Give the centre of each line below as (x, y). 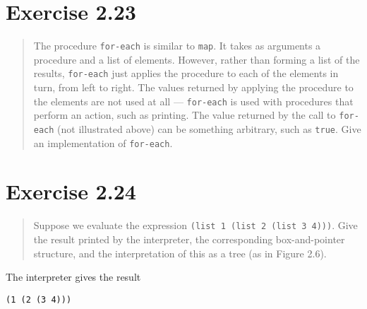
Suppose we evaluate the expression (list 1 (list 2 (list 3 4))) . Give (195, 225)
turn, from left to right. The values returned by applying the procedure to (193, 87)
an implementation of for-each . (103, 142)
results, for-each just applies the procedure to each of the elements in (186, 73)
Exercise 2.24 (71, 191)
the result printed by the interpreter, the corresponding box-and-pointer (189, 239)
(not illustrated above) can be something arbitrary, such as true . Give (209, 128)
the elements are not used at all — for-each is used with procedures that (193, 101)
